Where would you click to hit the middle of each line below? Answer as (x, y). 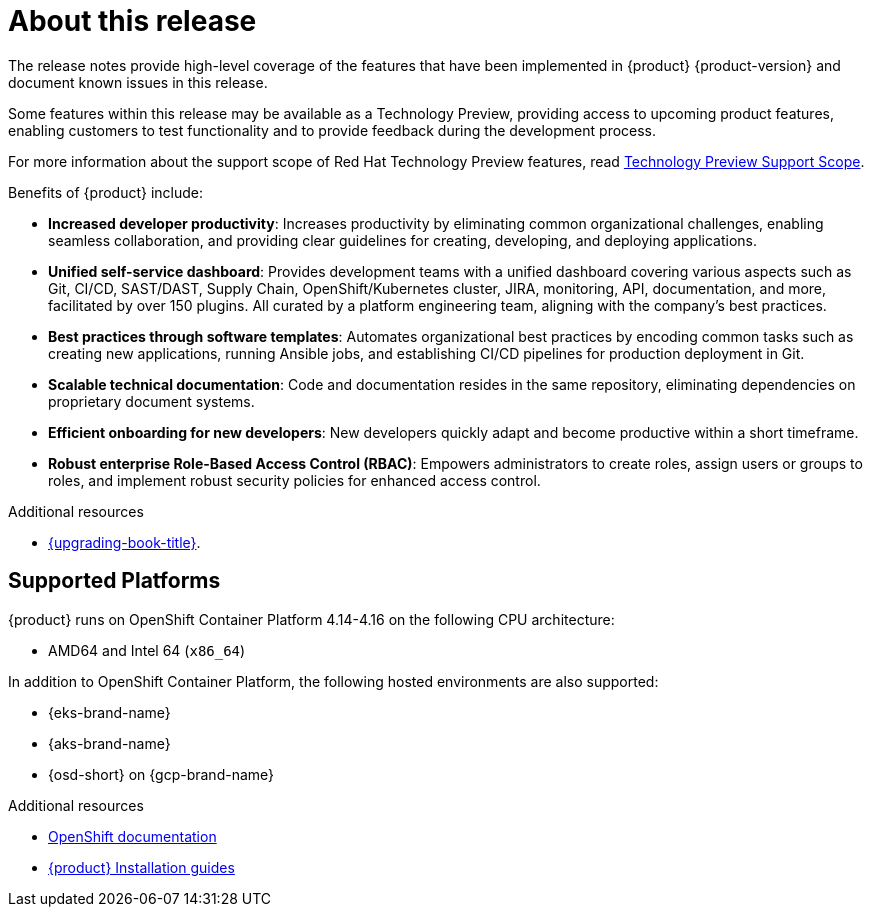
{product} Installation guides (141, 867)
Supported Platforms (114, 581)
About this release (132, 21)
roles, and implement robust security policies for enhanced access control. (294, 480)
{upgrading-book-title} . (124, 542)
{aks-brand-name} (109, 743)
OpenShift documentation (132, 836)
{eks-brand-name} (109, 712)
